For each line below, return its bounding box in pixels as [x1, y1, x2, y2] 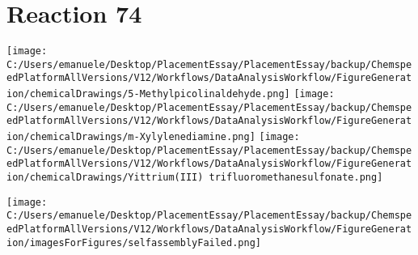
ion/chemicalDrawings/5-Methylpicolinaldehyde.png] [6, 88, 290, 100]
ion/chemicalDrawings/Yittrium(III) [6, 172, 204, 184]
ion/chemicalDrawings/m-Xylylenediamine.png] [6, 131, 255, 143]
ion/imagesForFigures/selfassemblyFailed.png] [6, 236, 261, 249]
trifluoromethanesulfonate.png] [209, 172, 383, 184]
